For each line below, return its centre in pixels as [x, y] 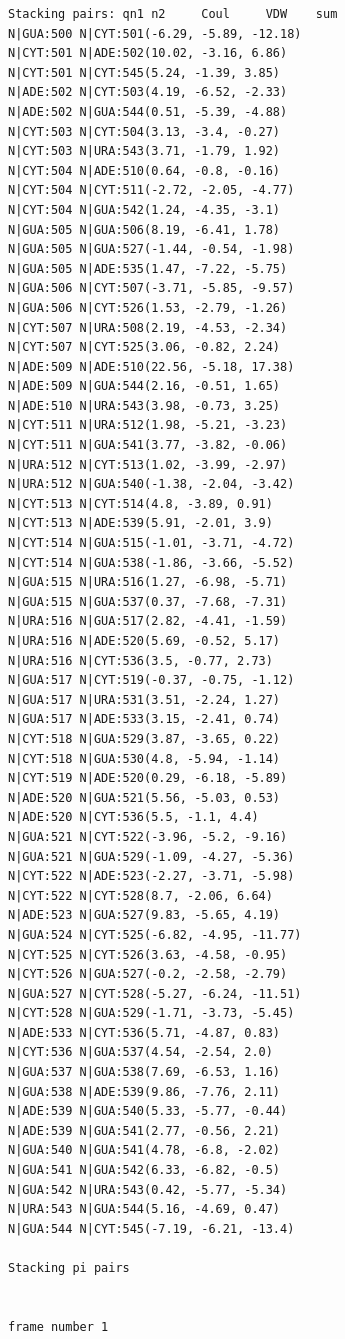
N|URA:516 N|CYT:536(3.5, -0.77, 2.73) [140, 660]
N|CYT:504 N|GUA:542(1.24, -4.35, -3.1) [144, 209]
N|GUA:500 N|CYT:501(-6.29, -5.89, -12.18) [155, 33]
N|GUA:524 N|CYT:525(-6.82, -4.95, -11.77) [155, 934]
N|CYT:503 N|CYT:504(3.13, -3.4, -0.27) [144, 131]
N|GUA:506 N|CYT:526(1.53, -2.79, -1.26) [148, 307]
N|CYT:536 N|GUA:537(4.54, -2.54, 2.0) [140, 1052]
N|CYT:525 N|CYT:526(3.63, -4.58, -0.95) [148, 954]
